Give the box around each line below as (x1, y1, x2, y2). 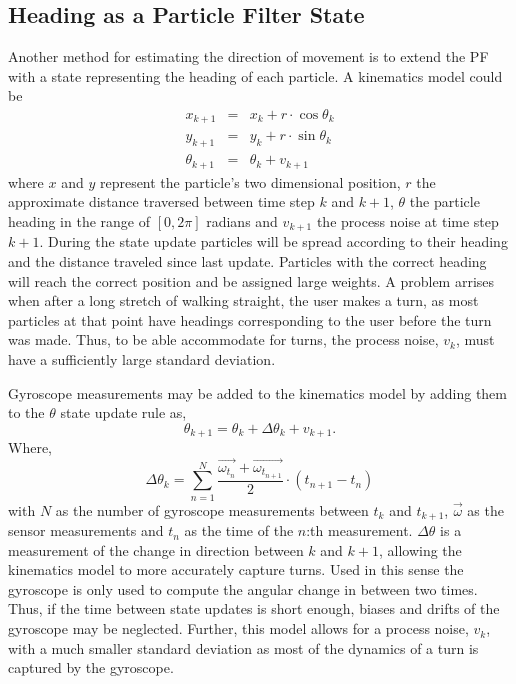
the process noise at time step (316, 210, 499, 231)
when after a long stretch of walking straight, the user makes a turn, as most (8, 290, 479, 311)
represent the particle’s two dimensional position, (99, 171, 401, 192)
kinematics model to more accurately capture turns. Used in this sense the (8, 559, 464, 580)
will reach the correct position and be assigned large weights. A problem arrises (8, 270, 495, 291)
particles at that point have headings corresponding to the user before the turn (8, 309, 492, 330)
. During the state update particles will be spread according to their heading (39, 231, 508, 252)
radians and (206, 210, 278, 231)
